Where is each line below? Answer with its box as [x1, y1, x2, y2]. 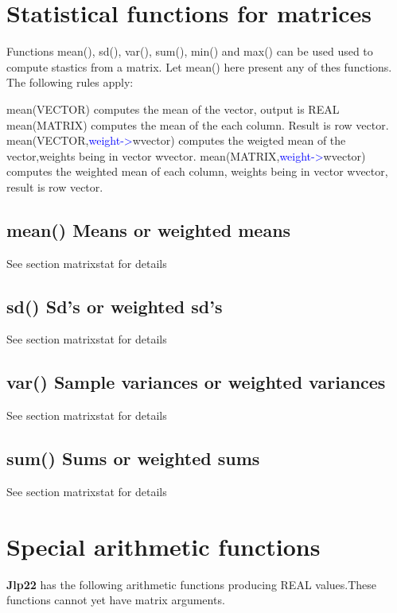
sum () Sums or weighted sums [6, 446, 260, 471]
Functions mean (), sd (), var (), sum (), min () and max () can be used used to [6, 43, 373, 60]
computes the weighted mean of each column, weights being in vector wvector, [6, 163, 388, 180]
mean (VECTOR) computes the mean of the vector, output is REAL [6, 100, 340, 117]
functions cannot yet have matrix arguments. [6, 592, 225, 608]
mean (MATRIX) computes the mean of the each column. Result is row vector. [6, 116, 389, 133]
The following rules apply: [6, 74, 134, 91]
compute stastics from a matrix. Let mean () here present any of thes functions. [6, 58, 392, 75]
